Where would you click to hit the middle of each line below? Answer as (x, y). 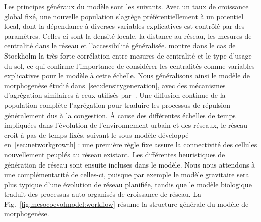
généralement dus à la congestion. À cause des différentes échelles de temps (120, 115)
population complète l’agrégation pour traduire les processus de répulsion (117, 105)
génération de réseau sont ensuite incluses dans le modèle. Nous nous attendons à (130, 164)
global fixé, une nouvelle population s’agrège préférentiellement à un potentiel (124, 16)
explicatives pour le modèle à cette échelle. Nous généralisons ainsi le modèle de (127, 75)
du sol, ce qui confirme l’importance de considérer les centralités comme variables (129, 65)
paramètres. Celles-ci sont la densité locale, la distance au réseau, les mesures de (128, 36)
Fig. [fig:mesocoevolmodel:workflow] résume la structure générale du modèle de (126, 204)
